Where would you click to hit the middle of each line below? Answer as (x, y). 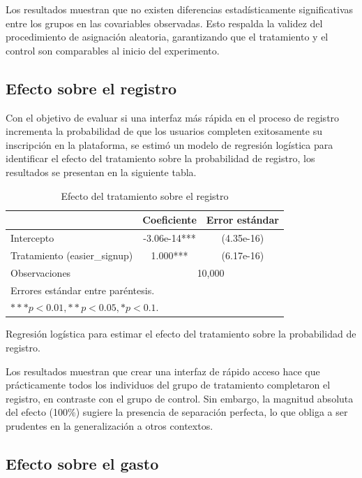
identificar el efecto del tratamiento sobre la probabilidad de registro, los (160, 158)
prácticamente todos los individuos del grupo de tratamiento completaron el (168, 385)
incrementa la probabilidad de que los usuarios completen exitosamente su (164, 131)
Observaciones (41, 272)
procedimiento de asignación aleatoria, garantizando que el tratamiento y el (167, 37)
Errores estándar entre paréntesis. (83, 290)
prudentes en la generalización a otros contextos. (110, 426)
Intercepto (32, 237)
